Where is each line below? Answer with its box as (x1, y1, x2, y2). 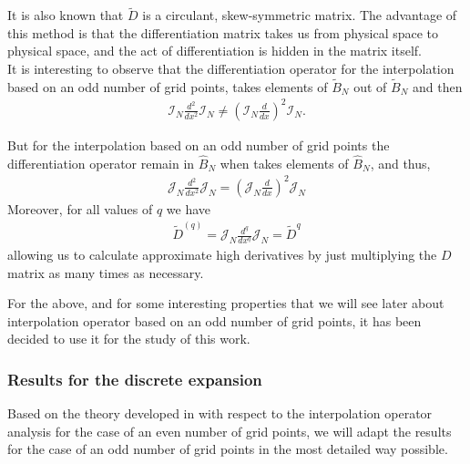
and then (412, 77, 463, 96)
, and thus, (370, 153, 431, 172)
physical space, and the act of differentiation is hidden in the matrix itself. (7, 41, 423, 60)
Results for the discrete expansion (7, 367, 262, 390)
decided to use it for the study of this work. (7, 329, 250, 348)
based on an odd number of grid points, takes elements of (7, 77, 328, 96)
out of (353, 77, 387, 96)
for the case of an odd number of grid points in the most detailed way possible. (7, 439, 448, 459)
